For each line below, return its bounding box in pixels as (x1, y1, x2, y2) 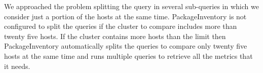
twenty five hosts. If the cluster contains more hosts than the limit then (4, 30, 226, 41)
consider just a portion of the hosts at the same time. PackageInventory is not (4, 11, 247, 21)
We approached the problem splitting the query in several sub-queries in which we (4, 1, 259, 11)
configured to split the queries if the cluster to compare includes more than (4, 21, 237, 31)
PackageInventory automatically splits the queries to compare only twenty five (4, 41, 247, 51)
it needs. (4, 60, 30, 71)
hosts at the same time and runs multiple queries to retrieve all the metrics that (4, 50, 253, 61)
